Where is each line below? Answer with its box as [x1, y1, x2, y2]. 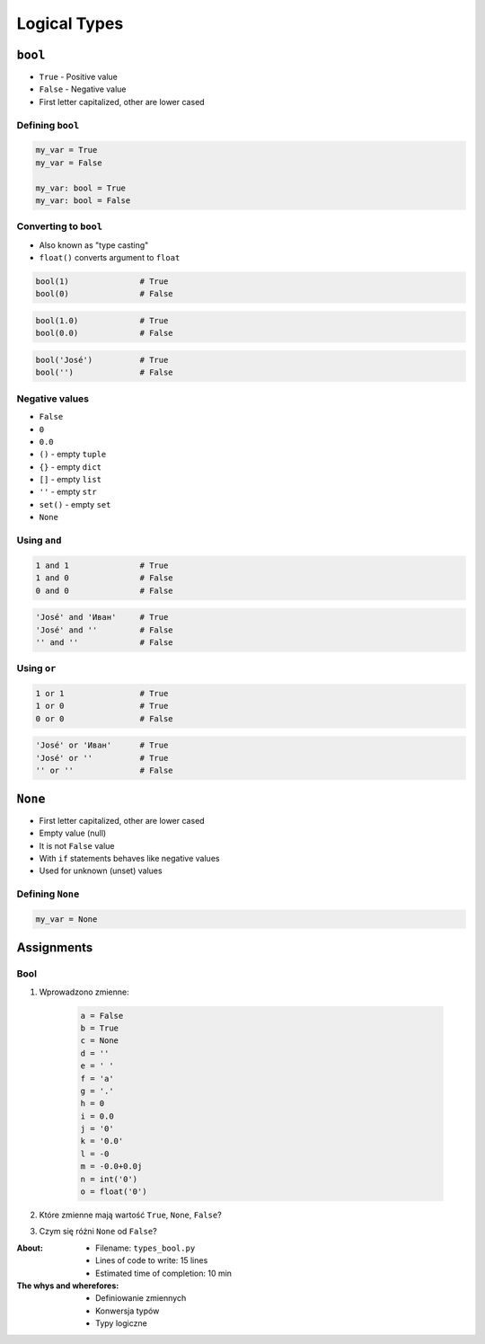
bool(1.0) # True [35, 315, 169, 326]
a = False [80, 1011, 124, 1021]
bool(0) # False [35, 288, 174, 299]
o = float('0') [80, 1187, 147, 1197]
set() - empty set [39, 499, 111, 509]
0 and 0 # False [35, 585, 174, 596]
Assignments [16, 940, 93, 956]
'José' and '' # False [35, 624, 174, 635]
